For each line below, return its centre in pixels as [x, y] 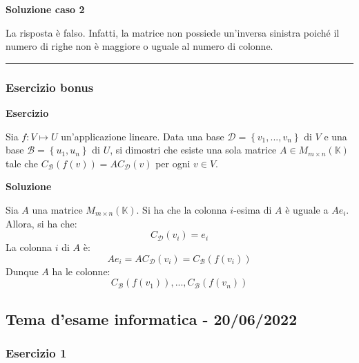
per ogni [173, 163]
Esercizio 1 [36, 353]
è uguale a [307, 209]
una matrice [57, 209]
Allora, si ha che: [41, 223]
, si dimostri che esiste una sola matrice [193, 150]
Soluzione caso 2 [45, 9]
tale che [22, 163]
